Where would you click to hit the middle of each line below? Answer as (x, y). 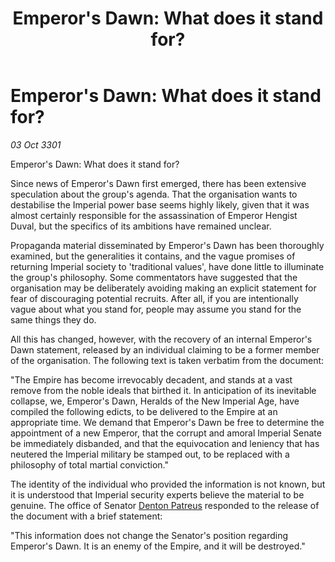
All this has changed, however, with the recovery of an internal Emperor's (161, 339)
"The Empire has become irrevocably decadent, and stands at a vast (151, 379)
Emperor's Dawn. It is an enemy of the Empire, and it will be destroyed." (158, 546)
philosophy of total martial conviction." (89, 464)
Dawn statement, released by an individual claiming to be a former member (165, 349)
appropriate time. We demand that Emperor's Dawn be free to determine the (167, 422)
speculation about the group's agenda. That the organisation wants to (154, 194)
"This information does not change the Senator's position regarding (149, 535)
